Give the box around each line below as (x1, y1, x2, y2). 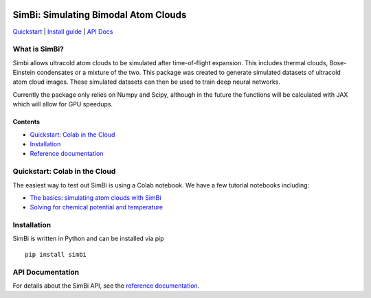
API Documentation (12, 267, 80, 277)
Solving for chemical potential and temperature (30, 203, 164, 211)
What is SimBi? (12, 45, 65, 54)
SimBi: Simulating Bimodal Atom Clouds (12, 9, 187, 21)
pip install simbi (25, 251, 87, 258)
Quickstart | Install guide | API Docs (12, 27, 113, 36)
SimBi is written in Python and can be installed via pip (12, 234, 164, 243)
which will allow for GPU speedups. (12, 100, 113, 108)
